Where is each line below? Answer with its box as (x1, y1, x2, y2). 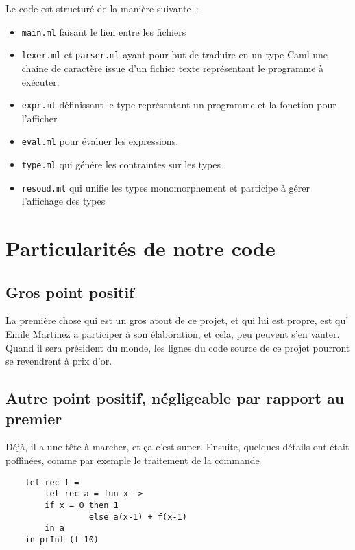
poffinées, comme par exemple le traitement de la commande (5, 453, 260, 468)
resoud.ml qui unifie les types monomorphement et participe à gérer (21, 180, 310, 194)
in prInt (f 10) (25, 534, 99, 545)
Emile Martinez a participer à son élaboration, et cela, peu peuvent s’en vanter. (5, 327, 340, 341)
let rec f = (25, 477, 79, 488)
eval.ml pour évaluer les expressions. (21, 134, 179, 148)
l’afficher (21, 111, 58, 125)
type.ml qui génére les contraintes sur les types (21, 157, 221, 171)
